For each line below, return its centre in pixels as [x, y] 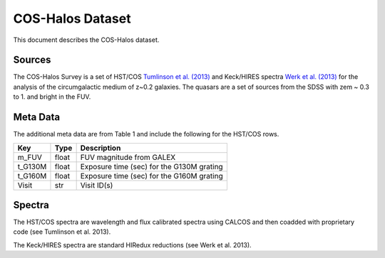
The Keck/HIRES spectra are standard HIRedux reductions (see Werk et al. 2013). [133, 244]
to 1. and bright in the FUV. [52, 97]
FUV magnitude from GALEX [128, 157]
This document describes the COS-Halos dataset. [86, 40]
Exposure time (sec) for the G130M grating [152, 166]
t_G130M [32, 166]
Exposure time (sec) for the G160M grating [152, 176]
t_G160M [32, 176]
